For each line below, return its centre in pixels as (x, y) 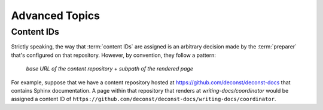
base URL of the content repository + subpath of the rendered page (110, 69)
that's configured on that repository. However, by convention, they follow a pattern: (114, 55)
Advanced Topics (55, 16)
